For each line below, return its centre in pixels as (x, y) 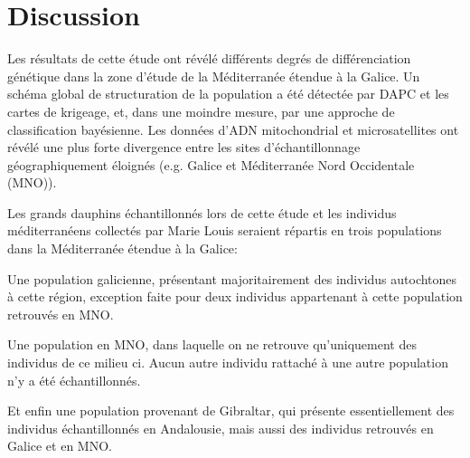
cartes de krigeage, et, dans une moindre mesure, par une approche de (201, 111)
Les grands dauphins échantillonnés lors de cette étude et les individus (202, 212)
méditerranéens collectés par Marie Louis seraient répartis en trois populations (225, 230)
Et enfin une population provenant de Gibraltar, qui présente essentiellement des (231, 410)
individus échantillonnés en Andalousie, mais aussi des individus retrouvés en (221, 428)
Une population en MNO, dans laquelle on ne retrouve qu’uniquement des (212, 344)
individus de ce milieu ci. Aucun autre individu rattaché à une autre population (228, 363)
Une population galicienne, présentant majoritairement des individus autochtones (232, 278)
